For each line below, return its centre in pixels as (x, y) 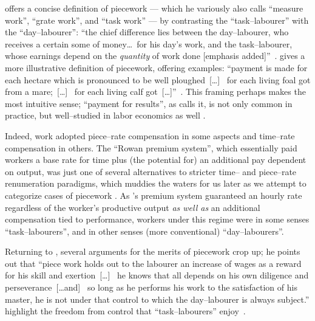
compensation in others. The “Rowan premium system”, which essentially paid (151, 147)
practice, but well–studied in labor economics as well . (105, 115)
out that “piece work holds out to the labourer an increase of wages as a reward (153, 263)
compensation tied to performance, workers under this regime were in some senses (157, 219)
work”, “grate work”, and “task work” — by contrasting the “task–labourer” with (157, 20)
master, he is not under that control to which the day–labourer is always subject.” (157, 299)
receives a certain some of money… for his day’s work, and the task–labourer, (149, 43)
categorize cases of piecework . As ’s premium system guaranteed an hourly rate (154, 195)
